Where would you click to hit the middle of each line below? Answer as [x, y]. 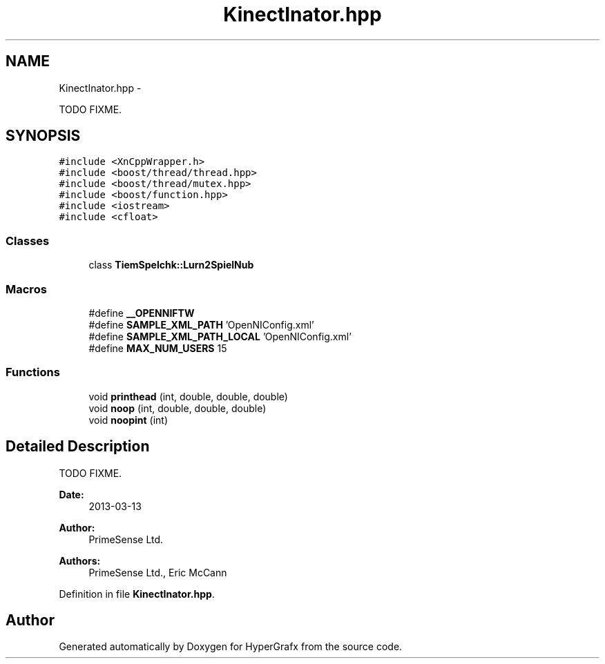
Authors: [80, 560]
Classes [28, 241]
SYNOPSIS [43, 136]
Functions [33, 372]
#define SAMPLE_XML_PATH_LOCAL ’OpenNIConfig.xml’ [220, 336]
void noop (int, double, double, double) [177, 408]
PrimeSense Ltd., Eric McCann [158, 572]
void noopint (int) [128, 420]
